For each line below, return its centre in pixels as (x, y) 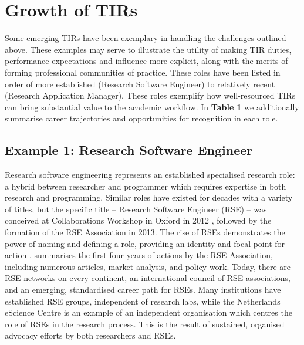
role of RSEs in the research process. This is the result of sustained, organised (145, 324)
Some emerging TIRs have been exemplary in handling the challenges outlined (146, 38)
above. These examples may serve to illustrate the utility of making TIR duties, (148, 49)
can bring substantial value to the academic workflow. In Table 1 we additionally (152, 106)
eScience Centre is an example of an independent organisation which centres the (148, 312)
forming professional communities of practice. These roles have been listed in (143, 72)
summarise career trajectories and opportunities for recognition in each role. (141, 118)
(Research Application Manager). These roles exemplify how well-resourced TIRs (150, 95)
